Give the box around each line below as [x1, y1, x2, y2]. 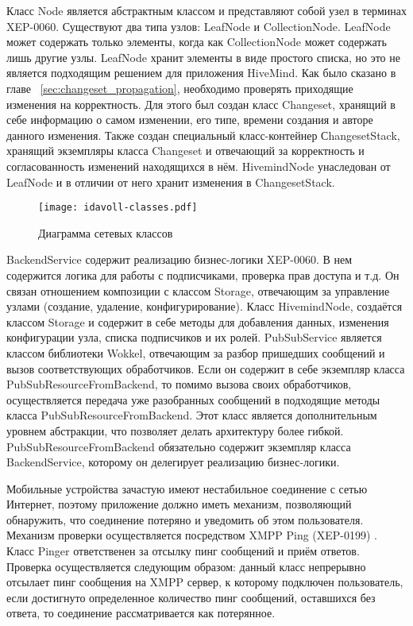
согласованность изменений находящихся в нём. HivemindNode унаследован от [6, 157, 391, 174]
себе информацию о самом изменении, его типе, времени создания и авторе [6, 111, 373, 128]
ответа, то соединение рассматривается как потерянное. [6, 605, 276, 621]
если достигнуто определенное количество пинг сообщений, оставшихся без [6, 589, 376, 605]
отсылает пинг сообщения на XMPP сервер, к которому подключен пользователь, [6, 574, 403, 590]
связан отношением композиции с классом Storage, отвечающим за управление [6, 282, 390, 299]
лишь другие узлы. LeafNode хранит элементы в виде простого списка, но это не [6, 48, 400, 65]
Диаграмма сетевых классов [38, 224, 173, 241]
